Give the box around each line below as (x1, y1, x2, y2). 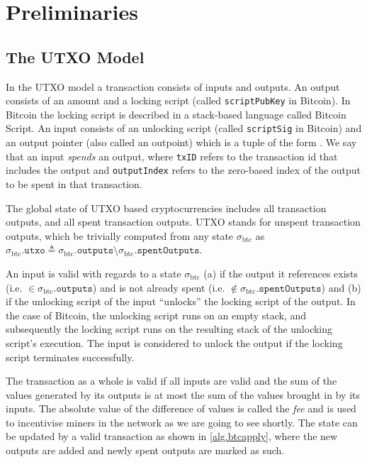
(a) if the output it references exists (203, 265, 358, 280)
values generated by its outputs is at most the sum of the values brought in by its (6, 387, 360, 402)
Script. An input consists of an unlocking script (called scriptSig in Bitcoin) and (6, 121, 362, 136)
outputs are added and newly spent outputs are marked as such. (6, 443, 285, 458)
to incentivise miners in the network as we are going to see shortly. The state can (6, 414, 358, 429)
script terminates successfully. (6, 349, 135, 364)
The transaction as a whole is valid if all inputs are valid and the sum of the (6, 373, 337, 388)
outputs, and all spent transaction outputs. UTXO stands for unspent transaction (6, 214, 361, 229)
